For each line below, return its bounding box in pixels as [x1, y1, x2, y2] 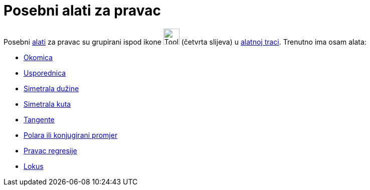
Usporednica [24, 68, 66, 77]
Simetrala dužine [24, 84, 79, 93]
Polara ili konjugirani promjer [24, 130, 118, 139]
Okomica [24, 53, 53, 62]
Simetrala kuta [24, 99, 71, 108]
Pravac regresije [24, 146, 77, 155]
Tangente [24, 115, 55, 124]
